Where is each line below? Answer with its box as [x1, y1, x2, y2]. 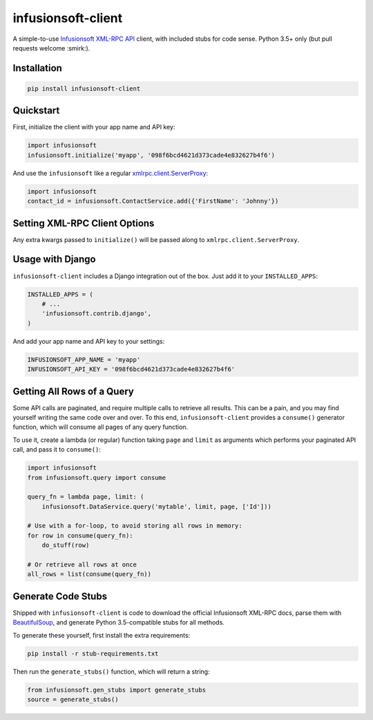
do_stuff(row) [41, 542, 90, 549]
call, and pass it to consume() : [12, 445, 102, 454]
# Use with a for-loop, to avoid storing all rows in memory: [27, 522, 242, 530]
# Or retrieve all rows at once [27, 561, 137, 569]
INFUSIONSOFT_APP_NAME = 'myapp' [27, 356, 141, 363]
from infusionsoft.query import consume [27, 474, 166, 481]
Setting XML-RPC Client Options [12, 217, 155, 229]
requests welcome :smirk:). [12, 44, 90, 52]
